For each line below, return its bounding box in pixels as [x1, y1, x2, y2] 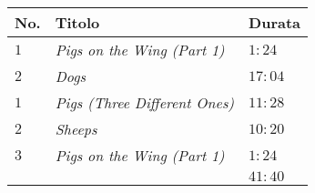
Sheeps [55, 118, 97, 139]
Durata [249, 12, 301, 33]
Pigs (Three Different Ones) [55, 92, 235, 113]
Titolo [55, 12, 100, 33]
